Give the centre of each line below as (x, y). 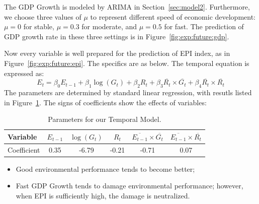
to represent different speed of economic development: (173, 16)
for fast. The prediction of (204, 26)
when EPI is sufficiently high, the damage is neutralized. (103, 196)
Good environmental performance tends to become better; (105, 168)
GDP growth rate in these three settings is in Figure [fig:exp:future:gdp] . (117, 36)
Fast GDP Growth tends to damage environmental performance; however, (129, 186)
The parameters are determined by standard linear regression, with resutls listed (128, 92)
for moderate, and (109, 26)
